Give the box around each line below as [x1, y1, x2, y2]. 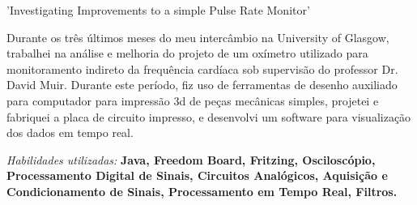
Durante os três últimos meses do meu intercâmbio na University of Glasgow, [6, 28, 389, 45]
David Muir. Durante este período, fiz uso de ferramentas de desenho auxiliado [6, 76, 398, 93]
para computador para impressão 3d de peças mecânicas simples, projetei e [6, 92, 379, 109]
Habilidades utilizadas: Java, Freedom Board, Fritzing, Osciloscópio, [6, 151, 376, 168]
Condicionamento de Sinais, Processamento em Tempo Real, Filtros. [6, 182, 398, 199]
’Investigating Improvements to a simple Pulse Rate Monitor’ [6, 2, 310, 18]
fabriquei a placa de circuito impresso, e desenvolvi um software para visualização [6, 108, 411, 125]
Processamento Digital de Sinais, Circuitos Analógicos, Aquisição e [6, 167, 388, 184]
